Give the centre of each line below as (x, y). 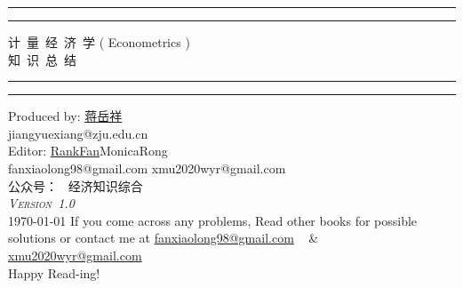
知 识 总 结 (42, 59)
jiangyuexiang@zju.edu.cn (78, 133)
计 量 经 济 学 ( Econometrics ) (99, 42)
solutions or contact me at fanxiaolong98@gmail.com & (164, 238)
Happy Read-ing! (54, 272)
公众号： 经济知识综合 (76, 185)
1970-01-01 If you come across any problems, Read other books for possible (213, 220)
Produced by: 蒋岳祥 (65, 116)
